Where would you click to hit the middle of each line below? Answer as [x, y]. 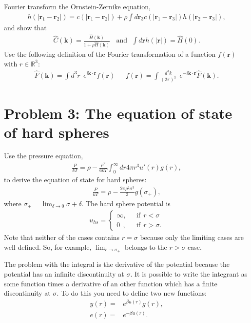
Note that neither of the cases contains [62, 237]
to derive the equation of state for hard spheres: [75, 180]
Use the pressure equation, [44, 155]
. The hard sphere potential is [126, 203]
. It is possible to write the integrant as [189, 274]
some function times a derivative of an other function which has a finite [111, 283]
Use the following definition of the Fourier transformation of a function [110, 54]
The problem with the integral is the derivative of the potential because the [117, 264]
